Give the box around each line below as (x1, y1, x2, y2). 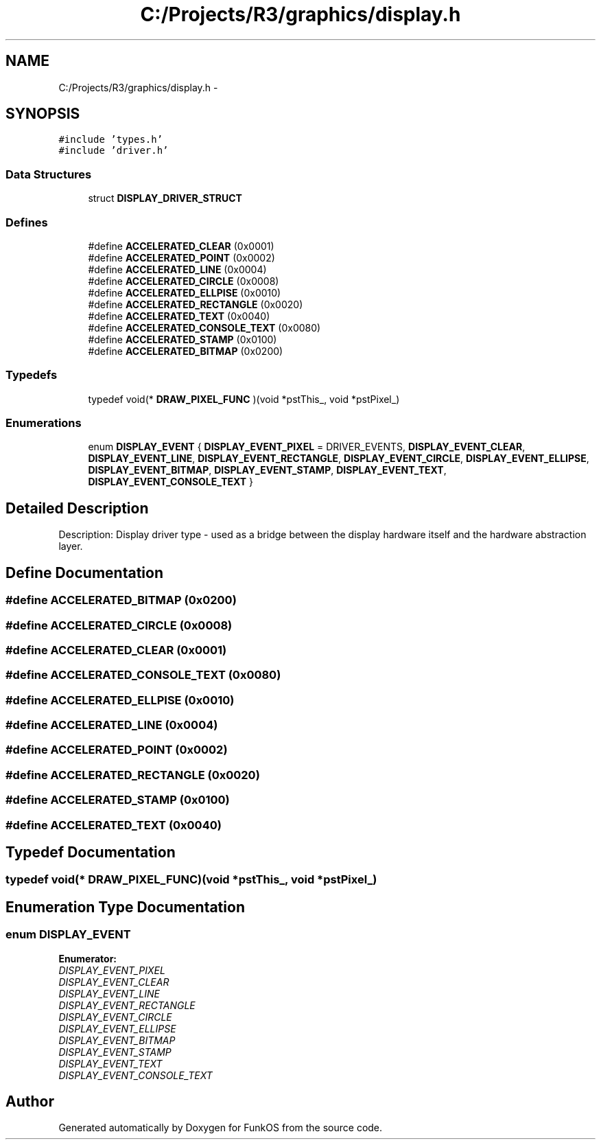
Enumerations (5, 416, 82, 430)
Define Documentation (5, 564, 163, 581)
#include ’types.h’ (58, 134, 163, 146)
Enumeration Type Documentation (5, 898, 245, 916)
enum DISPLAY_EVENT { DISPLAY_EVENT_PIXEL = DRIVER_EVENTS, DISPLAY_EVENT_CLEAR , (88, 441, 526, 453)
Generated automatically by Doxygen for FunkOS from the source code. (58, 1122, 383, 1134)
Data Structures (5, 167, 92, 181)
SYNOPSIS (5, 105, 80, 123)
